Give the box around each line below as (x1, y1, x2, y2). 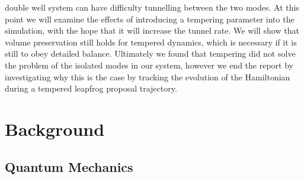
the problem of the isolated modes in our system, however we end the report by (5, 58, 293, 71)
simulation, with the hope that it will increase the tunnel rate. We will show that (5, 24, 299, 37)
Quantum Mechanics (5, 157, 133, 175)
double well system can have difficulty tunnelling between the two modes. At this (5, 1, 299, 13)
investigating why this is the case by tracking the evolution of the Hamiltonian (5, 70, 290, 83)
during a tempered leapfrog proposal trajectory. (5, 82, 177, 95)
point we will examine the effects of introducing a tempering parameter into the (5, 12, 295, 25)
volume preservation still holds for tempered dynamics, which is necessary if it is (5, 35, 297, 48)
